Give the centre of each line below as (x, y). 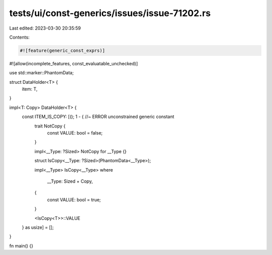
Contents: (19, 37)
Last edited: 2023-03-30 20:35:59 (45, 28)
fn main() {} (21, 245)
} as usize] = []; (38, 227)
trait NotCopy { (50, 126)
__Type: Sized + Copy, (70, 181)
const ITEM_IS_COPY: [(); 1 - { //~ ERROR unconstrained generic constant (98, 117)
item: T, (30, 89)
